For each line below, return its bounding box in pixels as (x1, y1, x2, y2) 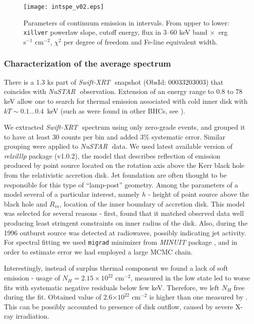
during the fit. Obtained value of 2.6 (4, 292, 112, 302)
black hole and (4, 198, 47, 208)
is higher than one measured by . (149, 292, 248, 302)
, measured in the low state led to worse (130, 273, 250, 283)
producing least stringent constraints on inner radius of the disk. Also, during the (4, 218, 248, 228)
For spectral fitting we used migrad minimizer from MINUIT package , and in (4, 237, 237, 247)
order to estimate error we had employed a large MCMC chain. (4, 246, 193, 256)
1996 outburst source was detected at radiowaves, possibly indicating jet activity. (4, 227, 246, 237)
